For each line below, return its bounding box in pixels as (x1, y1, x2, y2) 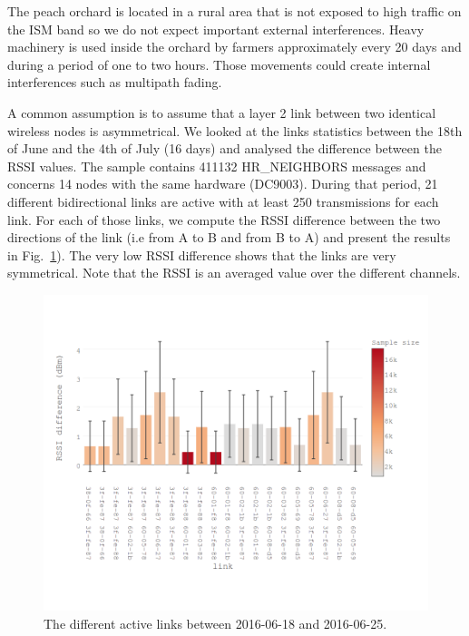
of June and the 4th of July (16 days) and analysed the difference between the (7, 139, 442, 158)
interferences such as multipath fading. (7, 73, 222, 92)
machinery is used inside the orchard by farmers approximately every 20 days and (7, 37, 462, 56)
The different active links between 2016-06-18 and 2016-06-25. (44, 613, 387, 632)
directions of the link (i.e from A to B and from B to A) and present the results (7, 228, 451, 247)
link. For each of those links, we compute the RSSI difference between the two (7, 210, 441, 229)
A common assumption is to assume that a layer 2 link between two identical (7, 103, 436, 122)
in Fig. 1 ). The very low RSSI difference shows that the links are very (7, 245, 396, 264)
